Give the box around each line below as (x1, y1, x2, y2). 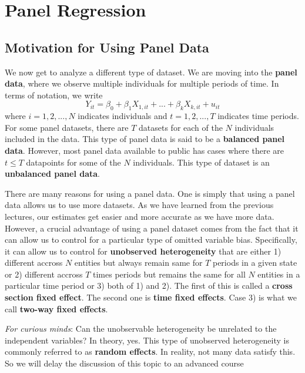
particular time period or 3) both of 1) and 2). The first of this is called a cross (5, 279, 293, 292)
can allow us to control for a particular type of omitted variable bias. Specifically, (5, 233, 297, 246)
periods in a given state (212, 256, 297, 269)
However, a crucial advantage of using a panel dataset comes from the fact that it (5, 222, 299, 234)
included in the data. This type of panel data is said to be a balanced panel (5, 133, 285, 145)
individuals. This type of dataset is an (133, 156, 270, 168)
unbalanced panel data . (5, 167, 100, 180)
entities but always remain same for (74, 256, 203, 269)
